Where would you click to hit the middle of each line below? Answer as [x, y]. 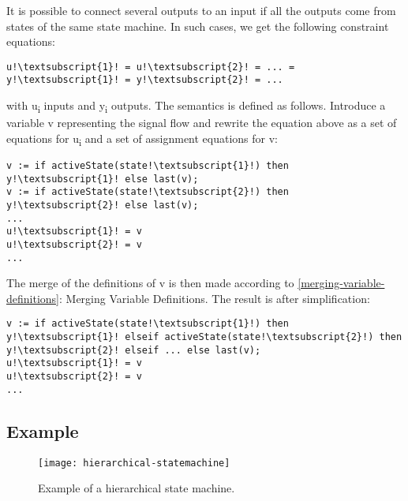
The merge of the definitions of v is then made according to [150, 283]
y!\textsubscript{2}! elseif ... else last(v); [134, 350]
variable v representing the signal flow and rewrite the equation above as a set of [202, 123]
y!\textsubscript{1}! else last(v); [103, 179]
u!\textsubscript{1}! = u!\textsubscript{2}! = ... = [151, 67]
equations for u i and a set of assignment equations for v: [142, 139]
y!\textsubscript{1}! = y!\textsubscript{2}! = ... [145, 80]
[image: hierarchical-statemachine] [134, 463]
